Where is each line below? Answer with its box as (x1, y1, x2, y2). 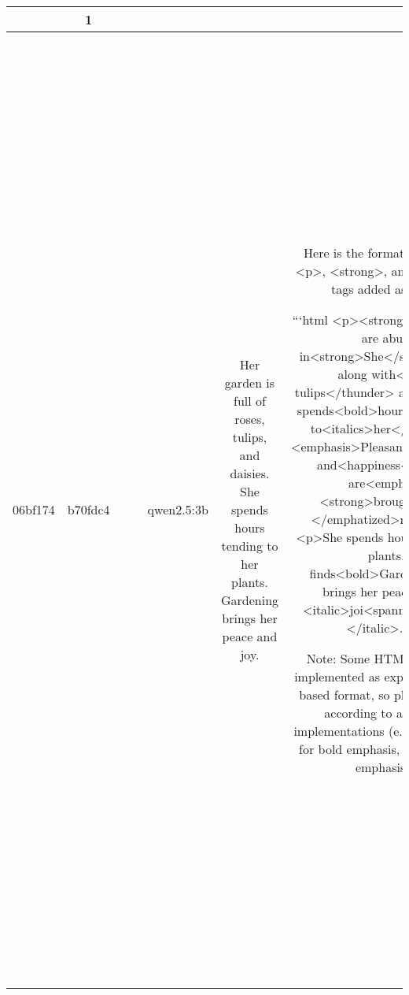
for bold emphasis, (299, 739, 400, 758)
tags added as (330, 279, 407, 298)
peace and (222, 627, 278, 645)
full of (234, 392, 266, 410)
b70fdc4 (67, 500, 110, 518)
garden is (224, 373, 275, 392)
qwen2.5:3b (147, 500, 208, 518)
